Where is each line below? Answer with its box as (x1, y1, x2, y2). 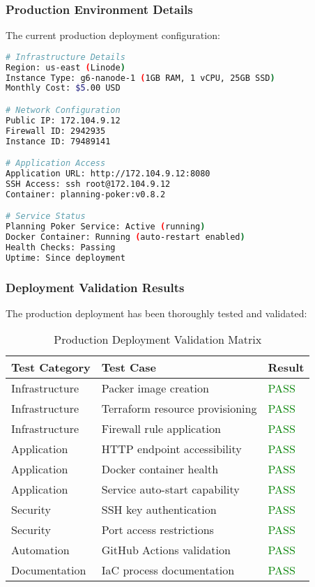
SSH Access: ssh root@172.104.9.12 (6, 178, 171, 189)
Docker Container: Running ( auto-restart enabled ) (6, 232, 245, 243)
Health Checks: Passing (6, 242, 116, 252)
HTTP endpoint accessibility (101, 441, 242, 457)
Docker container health (101, 461, 219, 478)
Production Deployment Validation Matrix (54, 331, 262, 348)
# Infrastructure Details (6, 52, 125, 62)
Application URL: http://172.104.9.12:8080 (6, 169, 210, 178)
